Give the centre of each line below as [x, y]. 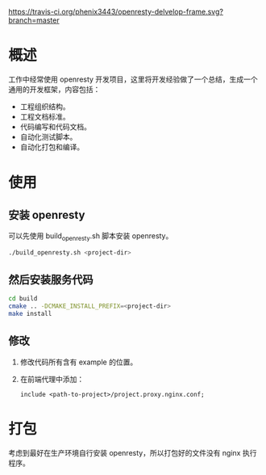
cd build [23, 299]
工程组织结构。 [45, 106]
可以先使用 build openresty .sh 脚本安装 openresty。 [91, 236]
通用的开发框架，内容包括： [54, 89]
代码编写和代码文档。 [55, 126]
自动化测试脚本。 [48, 137]
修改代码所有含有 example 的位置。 [79, 362]
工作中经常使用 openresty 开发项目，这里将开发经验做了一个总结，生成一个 [133, 79]
